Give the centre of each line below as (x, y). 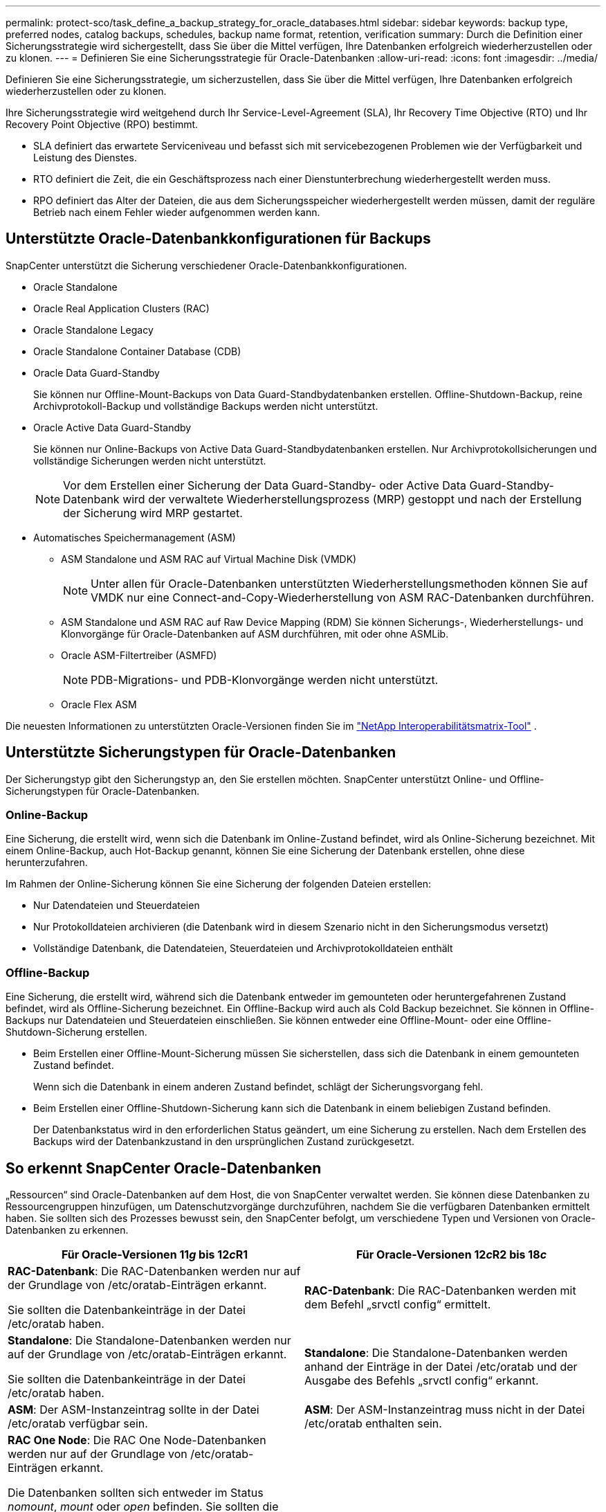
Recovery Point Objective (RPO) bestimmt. (102, 124)
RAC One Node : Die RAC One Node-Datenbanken (137, 1440)
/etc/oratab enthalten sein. (373, 1424)
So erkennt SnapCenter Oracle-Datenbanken (164, 1168)
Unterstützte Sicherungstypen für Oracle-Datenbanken (201, 753)
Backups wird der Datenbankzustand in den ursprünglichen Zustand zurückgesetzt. (224, 1142)
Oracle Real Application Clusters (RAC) (121, 308)
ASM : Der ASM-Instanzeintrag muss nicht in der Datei (445, 1410)
